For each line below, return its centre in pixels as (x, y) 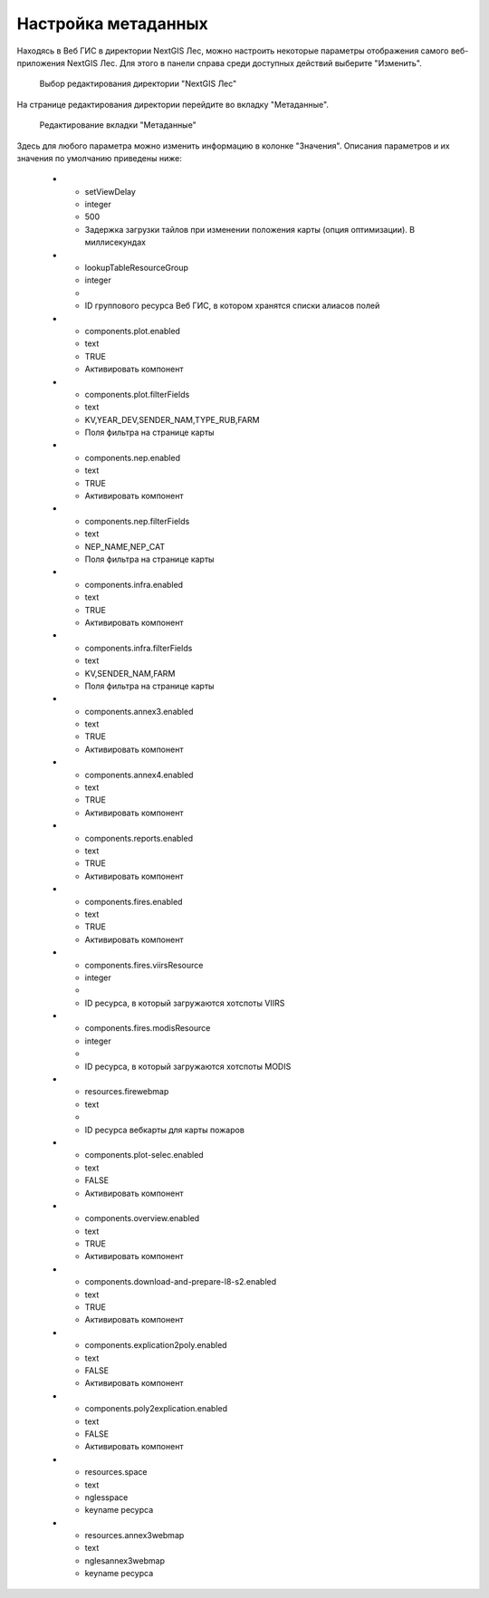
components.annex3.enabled (139, 711)
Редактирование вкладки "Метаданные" (118, 125)
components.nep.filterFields (137, 521)
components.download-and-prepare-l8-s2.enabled (181, 1282)
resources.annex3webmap (134, 1535)
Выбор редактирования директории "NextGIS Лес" (138, 84)
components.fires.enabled (134, 901)
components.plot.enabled (133, 331)
